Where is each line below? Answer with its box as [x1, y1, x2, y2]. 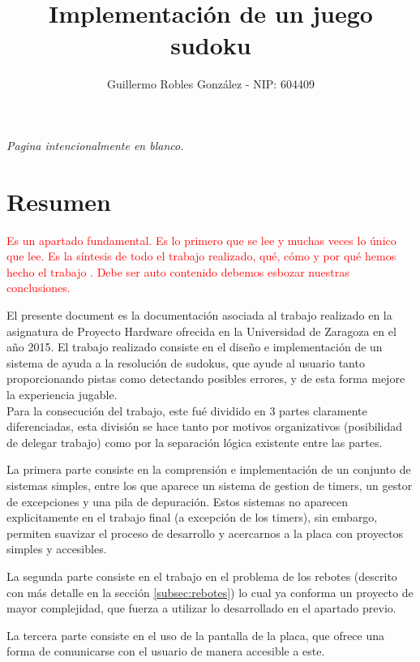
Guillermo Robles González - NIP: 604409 [107, 75, 315, 92]
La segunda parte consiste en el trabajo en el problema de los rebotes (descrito [6, 567, 397, 584]
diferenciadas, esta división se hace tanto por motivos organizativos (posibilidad [6, 418, 402, 435]
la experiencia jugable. [6, 385, 118, 402]
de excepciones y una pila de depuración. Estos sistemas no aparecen [6, 492, 349, 509]
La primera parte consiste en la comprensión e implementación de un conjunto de [6, 461, 411, 478]
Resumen [6, 184, 111, 217]
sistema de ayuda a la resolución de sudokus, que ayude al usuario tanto [6, 354, 365, 371]
